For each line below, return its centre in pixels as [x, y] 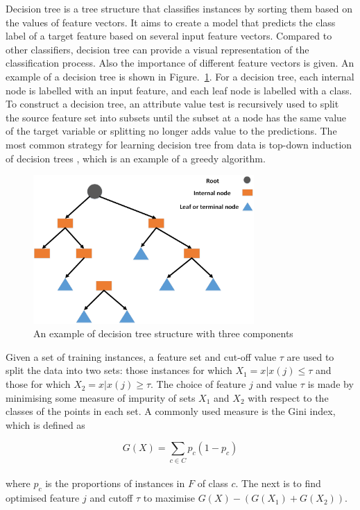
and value [277, 384]
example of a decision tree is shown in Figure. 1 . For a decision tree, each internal [180, 76]
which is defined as [45, 424]
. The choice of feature [198, 384]
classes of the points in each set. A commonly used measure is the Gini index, [171, 411]
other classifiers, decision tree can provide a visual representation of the [157, 49]
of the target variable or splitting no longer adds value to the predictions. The [171, 131]
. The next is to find [278, 483]
